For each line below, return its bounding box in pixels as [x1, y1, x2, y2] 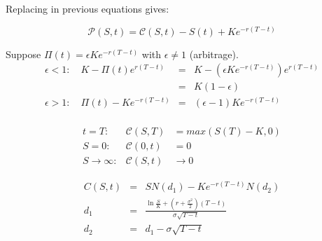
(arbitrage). [189, 46, 239, 61]
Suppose [6, 46, 41, 61]
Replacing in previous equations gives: [6, 1, 169, 15]
